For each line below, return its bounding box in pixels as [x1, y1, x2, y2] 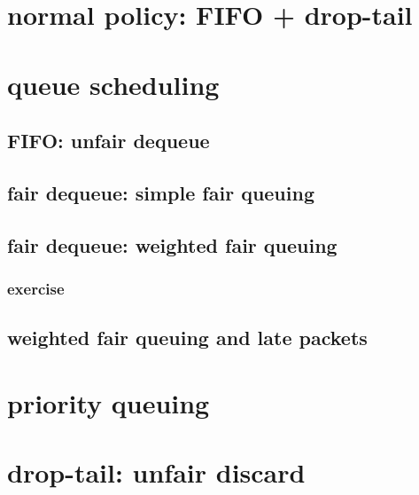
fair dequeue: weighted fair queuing [7, 231, 338, 258]
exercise [7, 278, 65, 300]
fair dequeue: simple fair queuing [7, 178, 314, 206]
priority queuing [7, 384, 210, 420]
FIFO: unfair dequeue [7, 127, 210, 154]
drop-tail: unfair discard [7, 454, 306, 491]
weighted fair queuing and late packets [7, 324, 368, 351]
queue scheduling [7, 66, 220, 102]
